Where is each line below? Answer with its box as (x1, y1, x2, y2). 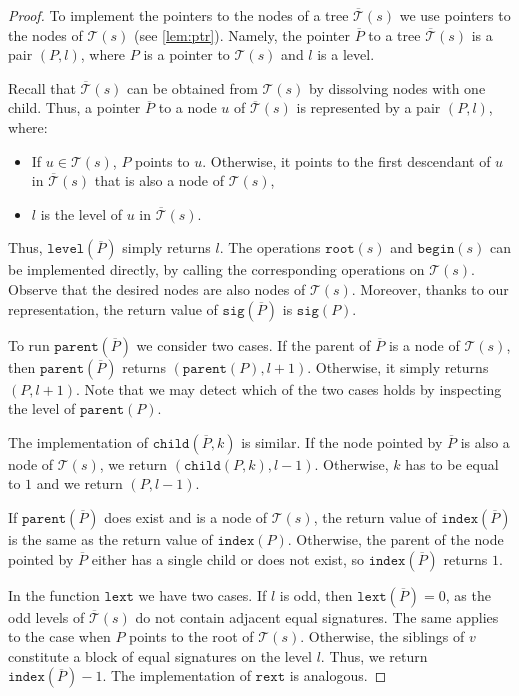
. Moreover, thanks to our (351, 278, 509, 299)
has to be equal (405, 453, 499, 474)
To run (8, 334, 50, 355)
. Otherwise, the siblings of (300, 626, 465, 647)
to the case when (8, 626, 111, 647)
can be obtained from (127, 77, 258, 98)
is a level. (317, 44, 375, 65)
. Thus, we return (320, 645, 428, 666)
